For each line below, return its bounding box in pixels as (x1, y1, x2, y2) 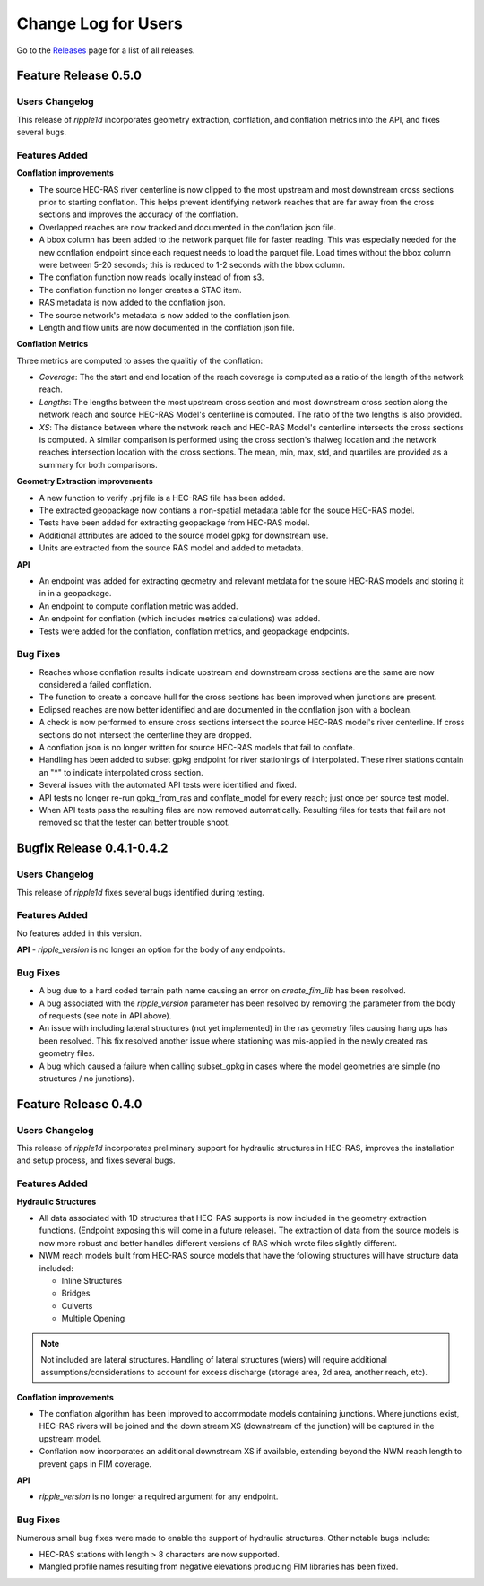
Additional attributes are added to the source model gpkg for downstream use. (39, 530, 329, 541)
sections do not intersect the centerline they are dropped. (39, 729, 253, 740)
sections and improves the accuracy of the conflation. (39, 209, 238, 220)
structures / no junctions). (39, 1072, 134, 1084)
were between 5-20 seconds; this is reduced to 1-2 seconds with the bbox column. (39, 259, 345, 270)
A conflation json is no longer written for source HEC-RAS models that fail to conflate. (39, 742, 356, 752)
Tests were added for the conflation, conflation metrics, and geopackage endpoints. (39, 626, 350, 637)
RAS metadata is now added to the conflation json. (39, 297, 226, 308)
